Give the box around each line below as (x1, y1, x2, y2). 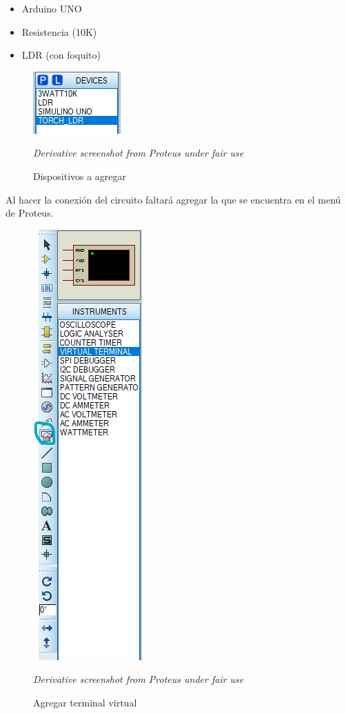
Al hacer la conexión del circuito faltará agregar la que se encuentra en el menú (6, 192, 341, 206)
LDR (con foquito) (21, 48, 101, 62)
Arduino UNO (21, 1, 82, 15)
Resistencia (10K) (21, 24, 97, 39)
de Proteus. (6, 206, 54, 220)
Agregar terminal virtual (33, 695, 137, 709)
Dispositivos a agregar (33, 168, 127, 183)
